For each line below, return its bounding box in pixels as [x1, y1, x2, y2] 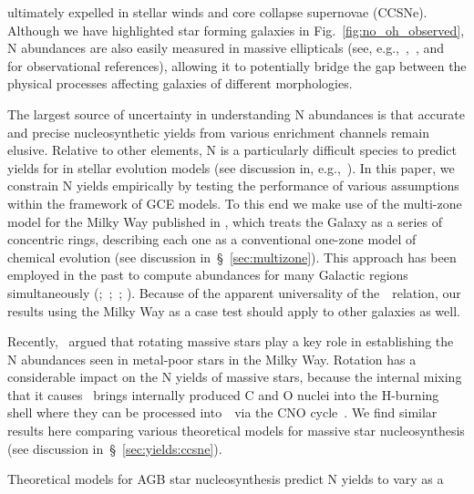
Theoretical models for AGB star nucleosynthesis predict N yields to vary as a [7, 469, 444, 489]
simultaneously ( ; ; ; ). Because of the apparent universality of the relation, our [7, 283, 461, 302]
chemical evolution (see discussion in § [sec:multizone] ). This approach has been [7, 247, 457, 266]
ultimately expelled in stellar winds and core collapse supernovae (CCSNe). [7, 3, 428, 21]
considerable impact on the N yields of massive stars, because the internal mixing [7, 367, 462, 386]
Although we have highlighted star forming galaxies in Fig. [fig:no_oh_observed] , [7, 20, 465, 39]
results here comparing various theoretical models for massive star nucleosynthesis [7, 421, 465, 440]
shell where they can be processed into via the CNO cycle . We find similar [7, 403, 438, 422]
